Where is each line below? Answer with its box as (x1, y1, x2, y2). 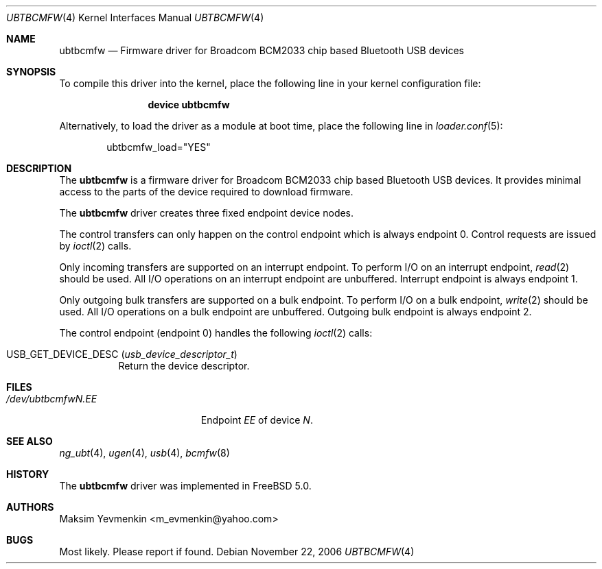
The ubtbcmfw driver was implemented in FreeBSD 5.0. (59, 480, 312, 492)
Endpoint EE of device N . (200, 414, 313, 426)
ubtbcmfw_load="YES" (106, 141, 211, 153)
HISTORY (6, 468, 49, 480)
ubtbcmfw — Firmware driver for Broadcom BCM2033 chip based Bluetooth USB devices (59, 45, 464, 56)
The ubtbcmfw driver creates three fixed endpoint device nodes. (59, 207, 354, 219)
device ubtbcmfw (148, 99, 230, 110)
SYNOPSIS (6, 66, 56, 77)
